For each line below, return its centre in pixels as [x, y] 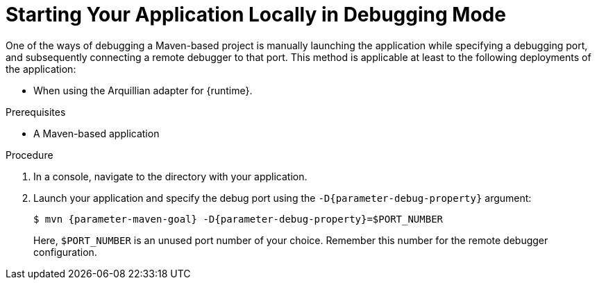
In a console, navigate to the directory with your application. [170, 176]
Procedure [30, 155]
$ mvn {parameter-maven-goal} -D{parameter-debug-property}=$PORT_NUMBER [238, 219]
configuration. [65, 252]
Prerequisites [36, 112]
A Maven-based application [96, 133]
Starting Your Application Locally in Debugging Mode [256, 15]
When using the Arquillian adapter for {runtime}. [143, 90]
